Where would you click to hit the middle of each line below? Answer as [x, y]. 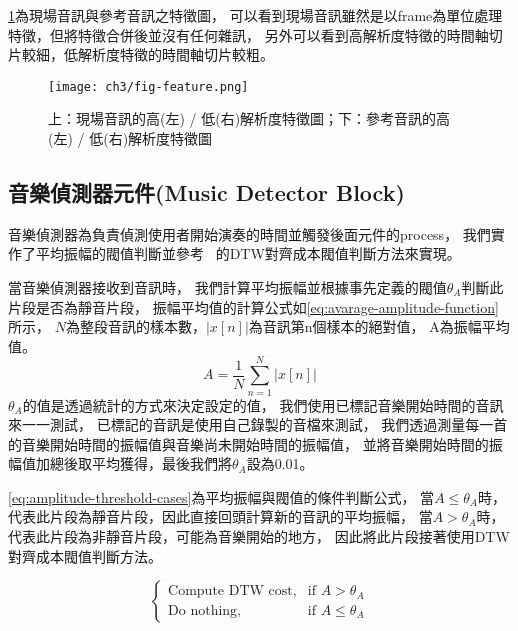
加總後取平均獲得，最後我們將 [133, 463]
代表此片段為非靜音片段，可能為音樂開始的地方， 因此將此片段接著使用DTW [259, 536]
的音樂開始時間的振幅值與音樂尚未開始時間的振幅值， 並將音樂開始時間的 [248, 443]
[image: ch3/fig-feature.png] [148, 86]
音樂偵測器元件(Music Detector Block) [206, 192]
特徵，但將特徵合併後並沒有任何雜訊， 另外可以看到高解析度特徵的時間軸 [248, 34]
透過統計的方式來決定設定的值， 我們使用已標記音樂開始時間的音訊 [284, 404]
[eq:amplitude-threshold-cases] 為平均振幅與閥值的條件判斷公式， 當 [221, 496]
